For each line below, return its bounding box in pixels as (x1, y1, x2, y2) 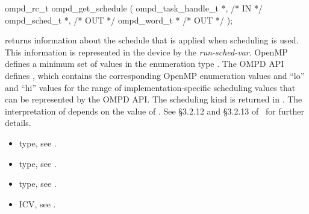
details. (5, 116, 31, 129)
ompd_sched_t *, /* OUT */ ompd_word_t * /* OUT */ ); (5, 13, 233, 26)
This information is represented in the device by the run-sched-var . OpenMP (5, 45, 288, 58)
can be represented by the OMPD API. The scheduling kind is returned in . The (5, 93, 302, 105)
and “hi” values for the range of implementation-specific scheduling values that (5, 81, 296, 93)
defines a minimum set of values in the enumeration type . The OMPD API (5, 57, 284, 70)
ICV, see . (19, 197, 56, 210)
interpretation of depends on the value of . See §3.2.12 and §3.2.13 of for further (5, 104, 304, 117)
